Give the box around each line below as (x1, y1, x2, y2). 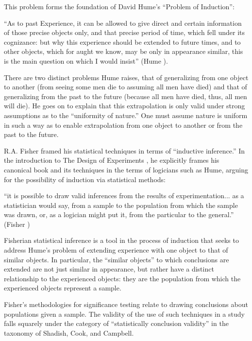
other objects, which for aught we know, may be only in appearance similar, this (4, 46, 243, 56)
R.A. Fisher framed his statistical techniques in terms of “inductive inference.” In (4, 145, 245, 155)
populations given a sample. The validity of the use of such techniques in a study (4, 308, 245, 319)
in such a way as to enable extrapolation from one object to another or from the (4, 119, 243, 130)
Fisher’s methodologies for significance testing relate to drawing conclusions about (4, 299, 248, 309)
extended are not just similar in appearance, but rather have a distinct (4, 264, 214, 274)
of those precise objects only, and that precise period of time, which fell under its (4, 27, 245, 37)
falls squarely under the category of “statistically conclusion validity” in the (4, 318, 229, 328)
